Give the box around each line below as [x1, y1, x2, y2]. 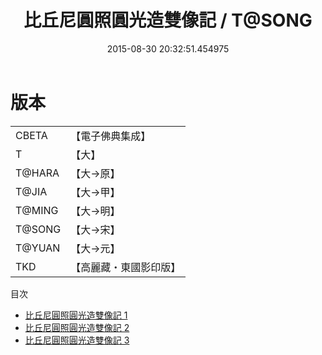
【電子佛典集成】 [70, 129, 152, 143]
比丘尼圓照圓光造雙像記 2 [24, 321, 130, 333]
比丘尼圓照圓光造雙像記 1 [24, 309, 128, 321]
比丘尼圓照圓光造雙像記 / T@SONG [23, 9, 313, 32]
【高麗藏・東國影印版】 [70, 260, 182, 274]
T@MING [15, 203, 59, 217]
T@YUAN [15, 241, 61, 255]
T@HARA [15, 166, 60, 180]
